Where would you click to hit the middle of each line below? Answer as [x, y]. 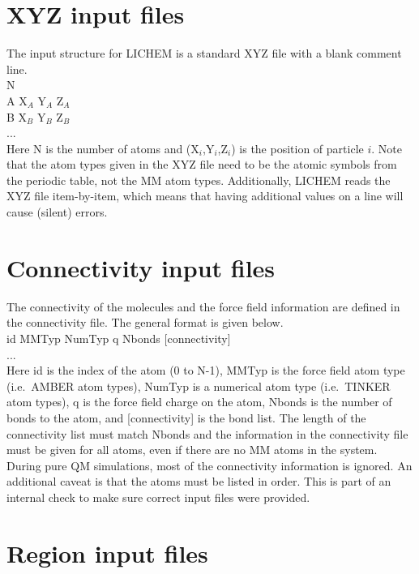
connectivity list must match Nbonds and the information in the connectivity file [207, 433]
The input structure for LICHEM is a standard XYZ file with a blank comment [204, 53]
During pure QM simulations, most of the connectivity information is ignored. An [209, 465]
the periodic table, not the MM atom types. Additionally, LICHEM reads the [199, 180]
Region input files [107, 553]
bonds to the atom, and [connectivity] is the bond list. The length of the [186, 417]
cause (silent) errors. [57, 212]
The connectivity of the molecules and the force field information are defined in [203, 306]
